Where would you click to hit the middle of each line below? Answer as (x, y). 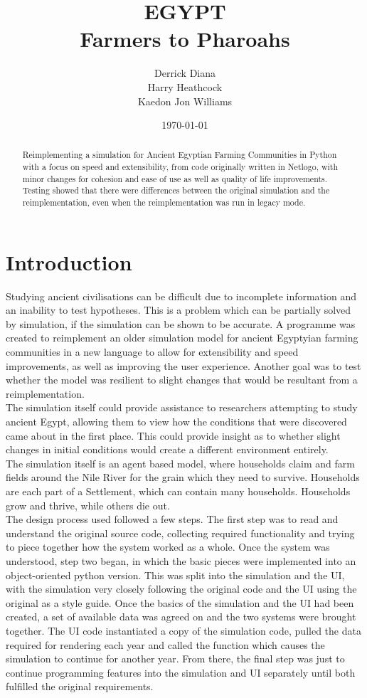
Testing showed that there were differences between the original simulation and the (176, 190)
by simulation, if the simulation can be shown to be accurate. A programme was (181, 323)
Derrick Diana (185, 73)
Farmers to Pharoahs (185, 39)
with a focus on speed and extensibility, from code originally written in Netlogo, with (180, 167)
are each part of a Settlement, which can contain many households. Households (178, 491)
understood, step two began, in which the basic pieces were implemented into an (181, 560)
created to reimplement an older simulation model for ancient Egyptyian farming (182, 338)
